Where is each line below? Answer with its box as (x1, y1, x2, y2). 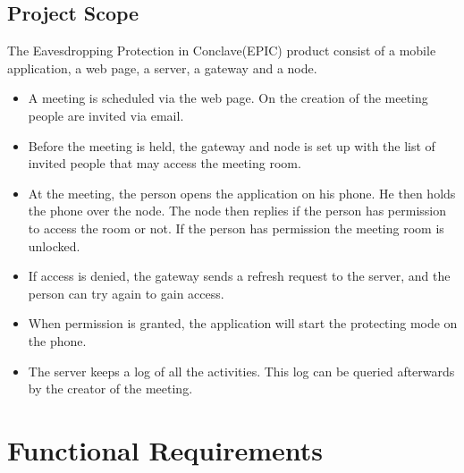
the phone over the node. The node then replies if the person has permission (28, 201, 447, 220)
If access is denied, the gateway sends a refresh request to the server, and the (28, 266, 451, 285)
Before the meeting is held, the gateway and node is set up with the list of (28, 136, 435, 155)
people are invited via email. (28, 106, 184, 124)
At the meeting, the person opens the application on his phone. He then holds (28, 183, 456, 202)
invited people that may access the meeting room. (28, 154, 301, 173)
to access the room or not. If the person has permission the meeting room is (28, 218, 444, 237)
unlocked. (28, 236, 80, 255)
